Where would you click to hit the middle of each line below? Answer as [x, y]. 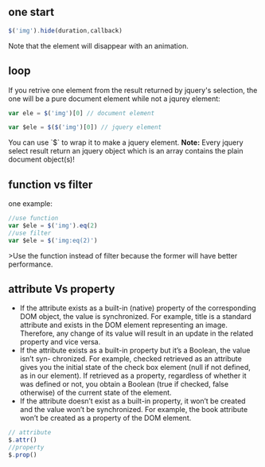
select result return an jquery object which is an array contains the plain [126, 151]
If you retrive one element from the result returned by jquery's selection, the [133, 90]
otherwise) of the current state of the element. [96, 393]
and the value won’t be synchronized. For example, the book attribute [134, 410]
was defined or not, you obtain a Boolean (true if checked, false [124, 384]
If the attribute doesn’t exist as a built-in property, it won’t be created [132, 401]
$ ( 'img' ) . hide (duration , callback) [66, 30]
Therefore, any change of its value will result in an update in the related [136, 333]
